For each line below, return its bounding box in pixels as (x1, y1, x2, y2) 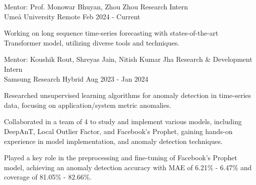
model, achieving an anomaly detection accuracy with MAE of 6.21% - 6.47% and (4, 162, 252, 172)
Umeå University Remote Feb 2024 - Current (4, 11, 140, 21)
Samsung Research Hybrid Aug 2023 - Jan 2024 (4, 73, 148, 84)
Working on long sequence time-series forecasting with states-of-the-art (4, 28, 218, 38)
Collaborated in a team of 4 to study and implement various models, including (4, 116, 242, 127)
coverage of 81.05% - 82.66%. (4, 172, 92, 182)
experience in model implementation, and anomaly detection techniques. (4, 136, 223, 146)
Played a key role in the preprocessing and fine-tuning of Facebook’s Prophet (4, 152, 237, 163)
